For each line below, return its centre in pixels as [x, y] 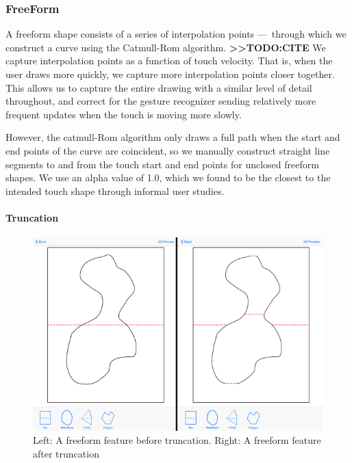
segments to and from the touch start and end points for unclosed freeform [162, 164]
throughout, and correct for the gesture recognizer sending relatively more [161, 101]
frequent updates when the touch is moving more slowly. [124, 114]
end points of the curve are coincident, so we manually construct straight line [168, 150]
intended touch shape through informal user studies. [115, 190]
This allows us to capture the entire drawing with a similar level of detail [159, 87]
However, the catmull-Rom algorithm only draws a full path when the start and [173, 137]
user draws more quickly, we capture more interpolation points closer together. [170, 74]
